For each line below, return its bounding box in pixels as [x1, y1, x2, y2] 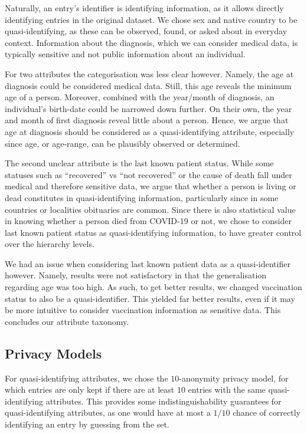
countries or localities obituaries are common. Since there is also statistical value [5, 203, 296, 215]
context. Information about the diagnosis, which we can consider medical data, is [5, 36, 298, 48]
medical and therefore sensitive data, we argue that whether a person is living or [5, 180, 296, 192]
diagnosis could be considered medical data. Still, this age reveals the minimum [5, 79, 292, 91]
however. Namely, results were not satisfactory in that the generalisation [5, 269, 267, 281]
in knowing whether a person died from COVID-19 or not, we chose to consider [5, 215, 292, 227]
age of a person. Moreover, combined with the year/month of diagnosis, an [5, 91, 275, 103]
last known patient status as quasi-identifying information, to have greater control [5, 226, 302, 238]
